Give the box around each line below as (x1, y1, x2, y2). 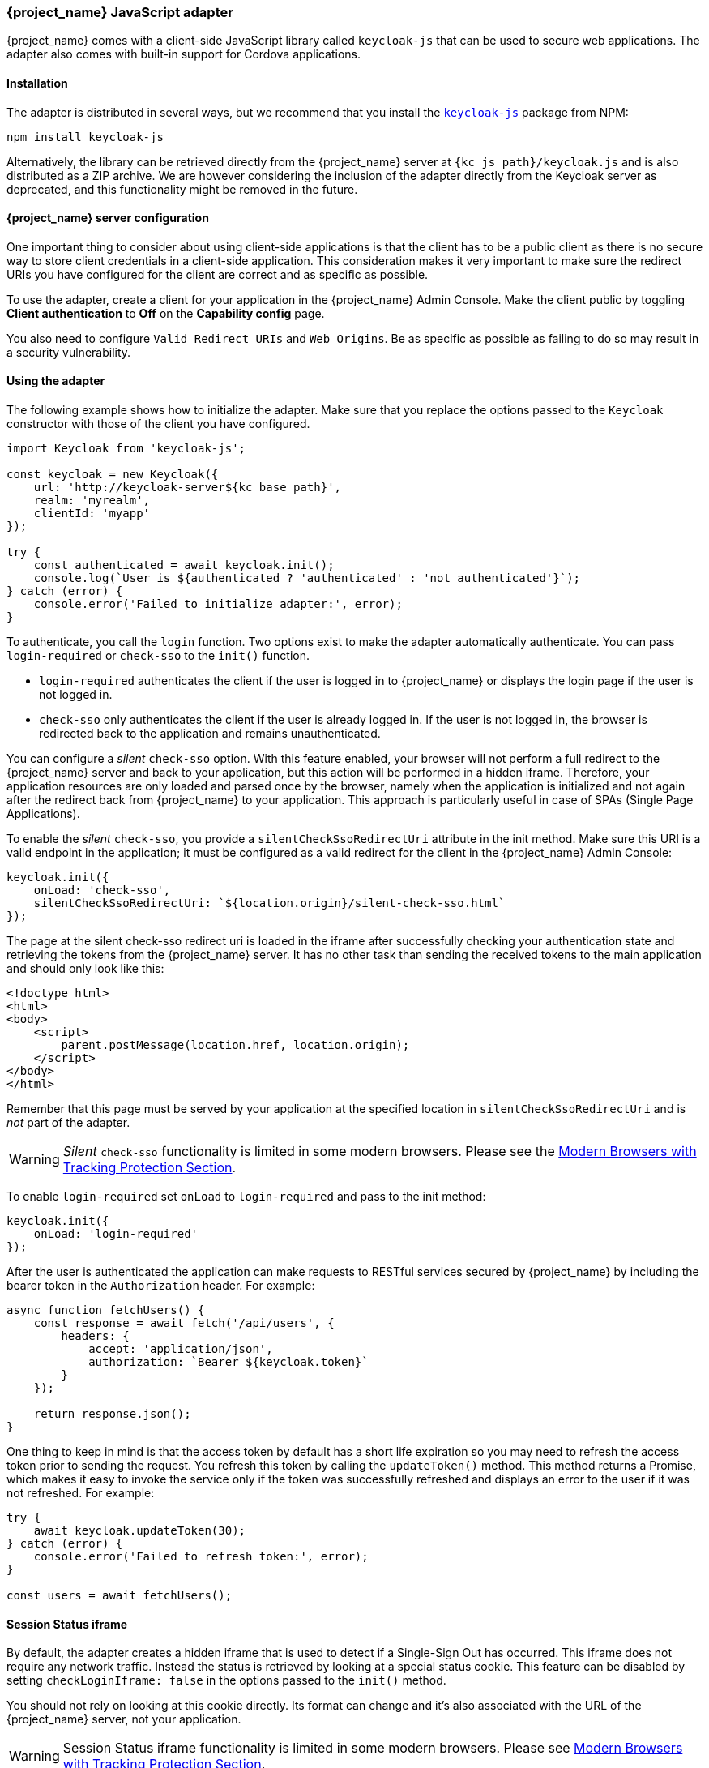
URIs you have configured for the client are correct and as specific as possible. (6, 267, 429, 281)
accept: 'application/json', (88, 1342, 273, 1356)
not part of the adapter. (6, 1115, 130, 1130)
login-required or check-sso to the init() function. (6, 649, 310, 663)
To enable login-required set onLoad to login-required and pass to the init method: (6, 1189, 486, 1204)
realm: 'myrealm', (33, 494, 151, 507)
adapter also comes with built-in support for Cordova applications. (6, 47, 361, 62)
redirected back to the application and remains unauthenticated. (39, 726, 381, 741)
